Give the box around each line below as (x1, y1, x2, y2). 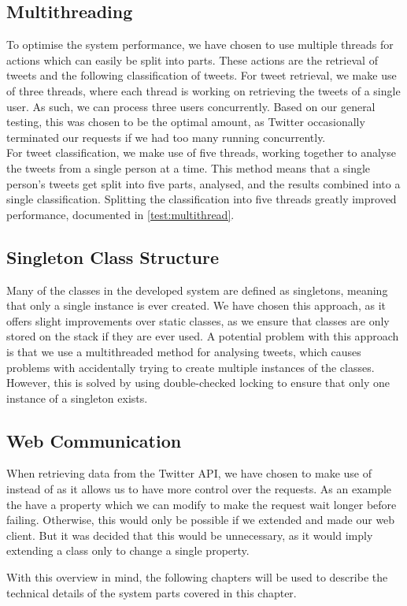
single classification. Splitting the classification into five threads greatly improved (6, 191, 397, 207)
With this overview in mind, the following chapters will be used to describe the (6, 569, 388, 586)
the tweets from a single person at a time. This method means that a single (6, 159, 371, 176)
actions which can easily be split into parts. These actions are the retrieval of (6, 51, 378, 68)
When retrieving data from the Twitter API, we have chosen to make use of (6, 465, 372, 481)
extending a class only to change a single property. (6, 542, 250, 559)
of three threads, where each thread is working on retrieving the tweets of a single (6, 82, 401, 99)
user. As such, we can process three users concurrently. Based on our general (6, 98, 376, 114)
